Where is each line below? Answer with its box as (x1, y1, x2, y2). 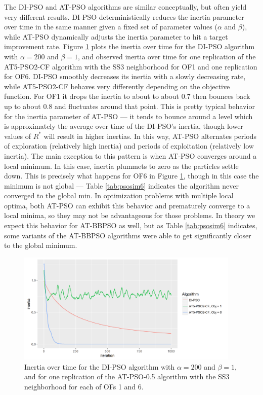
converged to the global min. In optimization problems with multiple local (4, 190, 234, 201)
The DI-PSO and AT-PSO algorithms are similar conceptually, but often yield (4, 2, 247, 12)
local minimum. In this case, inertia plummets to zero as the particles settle (4, 160, 239, 171)
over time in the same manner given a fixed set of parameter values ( (4, 21, 217, 32)
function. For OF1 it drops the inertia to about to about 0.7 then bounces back (4, 91, 250, 101)
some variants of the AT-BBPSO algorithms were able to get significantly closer (4, 230, 251, 240)
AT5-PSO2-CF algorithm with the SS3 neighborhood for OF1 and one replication (4, 61, 257, 71)
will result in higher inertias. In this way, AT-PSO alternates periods (43, 130, 257, 141)
